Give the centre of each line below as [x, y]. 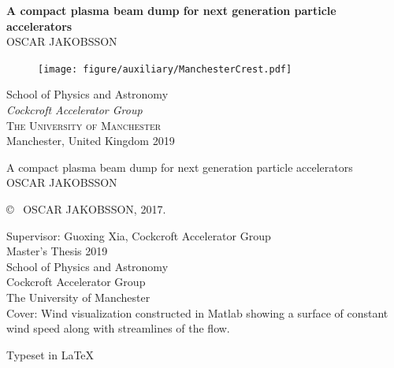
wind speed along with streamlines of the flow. [118, 328]
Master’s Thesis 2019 [57, 251]
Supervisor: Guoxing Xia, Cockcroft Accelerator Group [139, 235]
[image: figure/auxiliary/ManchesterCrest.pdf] [165, 69]
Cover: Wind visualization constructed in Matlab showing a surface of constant [197, 312]
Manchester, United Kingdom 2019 [91, 141]
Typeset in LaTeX [50, 354]
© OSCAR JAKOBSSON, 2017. [86, 209]
